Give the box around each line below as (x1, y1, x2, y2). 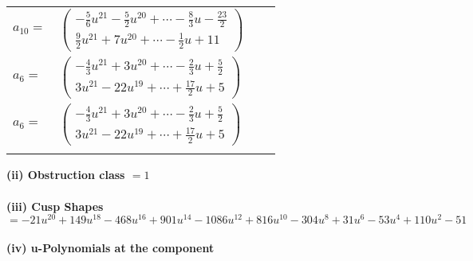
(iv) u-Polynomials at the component (6, 239, 215, 255)
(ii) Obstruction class (6, 166, 125, 183)
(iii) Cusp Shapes (6, 197, 104, 214)
